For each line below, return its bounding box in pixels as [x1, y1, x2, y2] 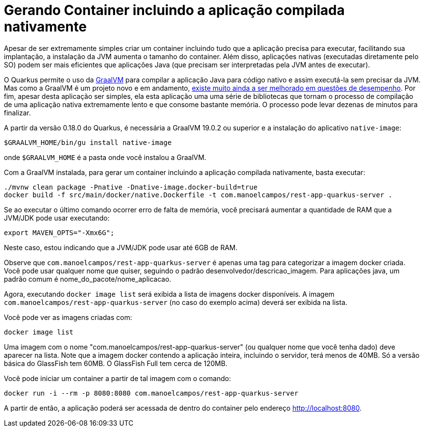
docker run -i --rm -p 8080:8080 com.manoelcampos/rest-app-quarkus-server [4, 389, 298, 397]
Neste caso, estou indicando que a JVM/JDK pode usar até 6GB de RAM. [4, 243, 238, 252]
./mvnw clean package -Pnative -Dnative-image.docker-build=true [4, 183, 258, 191]
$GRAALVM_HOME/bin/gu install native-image [4, 138, 172, 146]
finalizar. [4, 108, 31, 117]
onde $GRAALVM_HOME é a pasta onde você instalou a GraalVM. [4, 153, 207, 161]
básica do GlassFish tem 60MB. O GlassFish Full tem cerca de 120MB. [4, 359, 228, 367]
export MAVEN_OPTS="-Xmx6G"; [4, 228, 114, 237]
